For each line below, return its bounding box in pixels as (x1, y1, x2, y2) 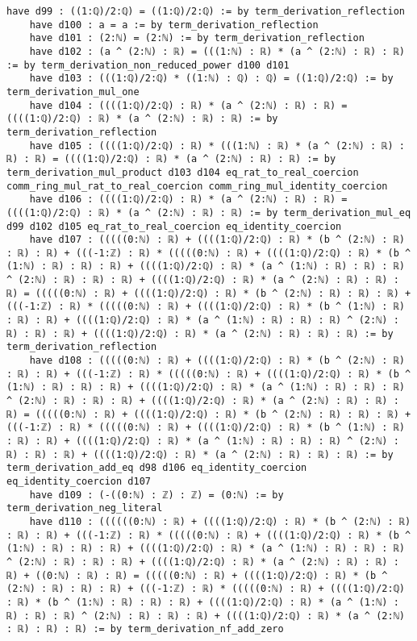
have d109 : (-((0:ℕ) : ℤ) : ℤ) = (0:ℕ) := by (29, 489, 284, 501)
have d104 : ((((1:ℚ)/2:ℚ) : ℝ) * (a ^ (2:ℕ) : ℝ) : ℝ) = (29, 99, 348, 111)
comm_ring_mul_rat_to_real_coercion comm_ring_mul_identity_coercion (6, 180, 388, 192)
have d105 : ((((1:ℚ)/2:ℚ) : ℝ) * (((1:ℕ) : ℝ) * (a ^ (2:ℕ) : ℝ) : (29, 139, 405, 152)
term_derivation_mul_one (6, 85, 140, 98)
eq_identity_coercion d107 (6, 475, 151, 487)
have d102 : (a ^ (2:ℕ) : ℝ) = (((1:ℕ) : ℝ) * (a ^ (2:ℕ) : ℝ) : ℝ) (29, 45, 405, 57)
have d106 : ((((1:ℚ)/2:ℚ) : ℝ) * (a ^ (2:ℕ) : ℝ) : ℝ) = (29, 194, 348, 206)
